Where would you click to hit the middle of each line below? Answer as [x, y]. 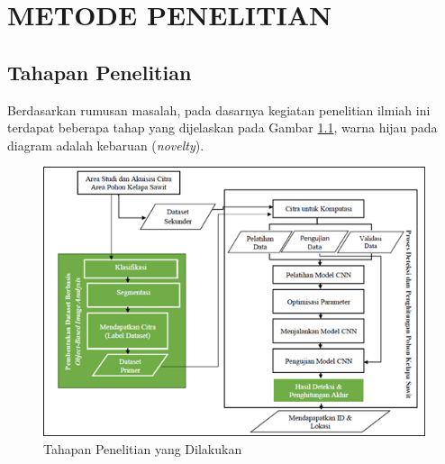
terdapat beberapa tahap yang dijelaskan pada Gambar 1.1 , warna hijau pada [222, 127]
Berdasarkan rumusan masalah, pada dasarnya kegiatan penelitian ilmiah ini [219, 109]
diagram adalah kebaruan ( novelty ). [106, 145]
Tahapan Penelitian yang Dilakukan [143, 449]
